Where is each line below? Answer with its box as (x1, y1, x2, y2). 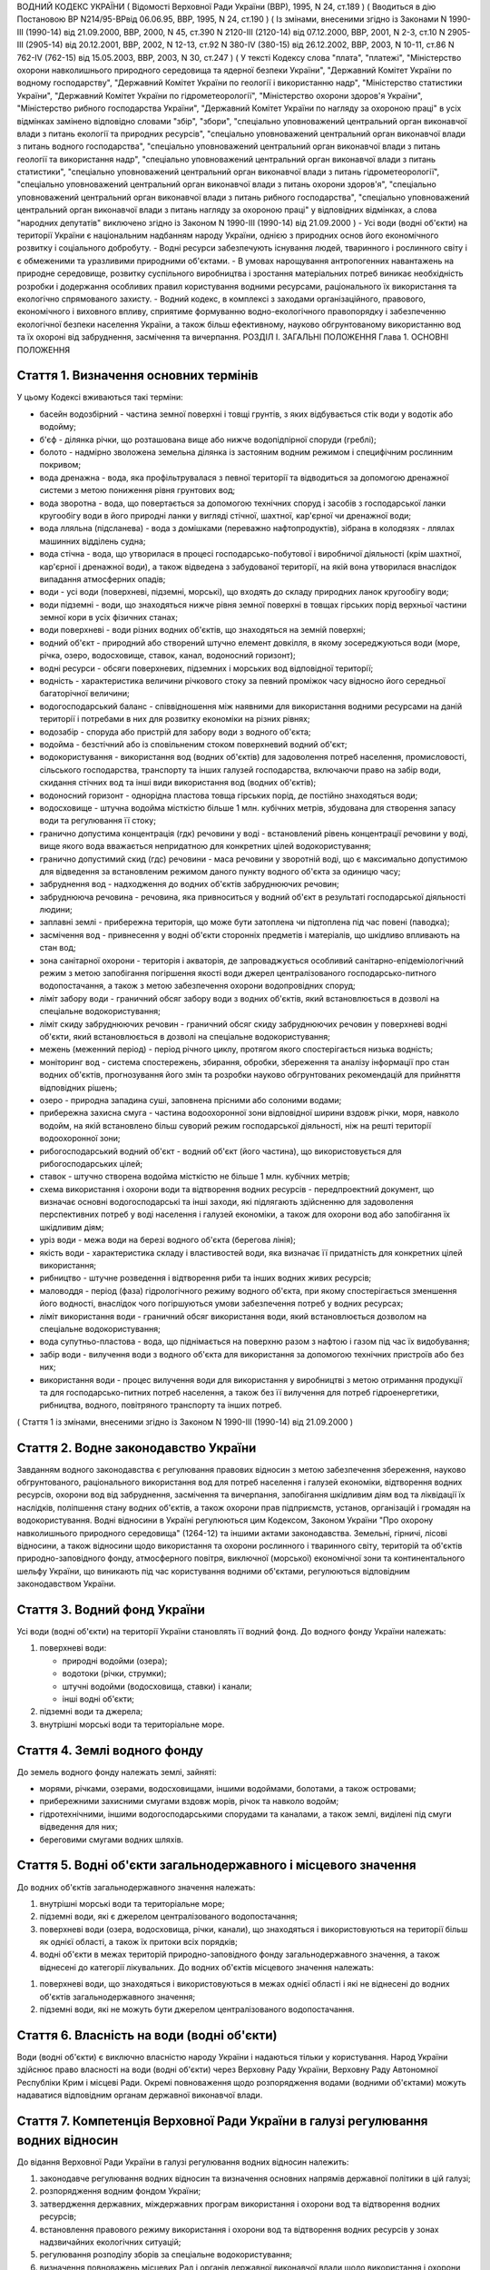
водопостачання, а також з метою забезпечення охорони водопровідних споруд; (39, 981, 356, 992)
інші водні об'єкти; (62, 1693, 135, 1704)
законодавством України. (16, 1578, 117, 1589)
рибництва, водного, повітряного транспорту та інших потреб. (39, 1399, 282, 1411)
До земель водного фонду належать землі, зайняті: (16, 1766, 217, 1777)
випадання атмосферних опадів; (39, 573, 166, 585)
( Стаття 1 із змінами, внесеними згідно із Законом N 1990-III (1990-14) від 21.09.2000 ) (16, 1416, 354, 1427)
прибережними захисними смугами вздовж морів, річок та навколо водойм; (39, 1796, 339, 1807)
